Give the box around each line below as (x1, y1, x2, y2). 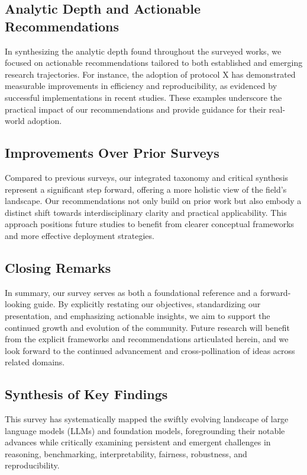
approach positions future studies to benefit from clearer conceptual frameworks (5, 218, 295, 230)
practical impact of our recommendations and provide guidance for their (5, 103, 267, 115)
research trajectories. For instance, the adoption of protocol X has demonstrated (5, 68, 296, 80)
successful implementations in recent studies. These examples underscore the (5, 91, 282, 103)
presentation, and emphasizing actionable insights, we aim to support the (5, 309, 270, 321)
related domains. (5, 356, 65, 368)
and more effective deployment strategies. (5, 229, 154, 241)
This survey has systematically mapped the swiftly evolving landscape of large (5, 413, 289, 425)
